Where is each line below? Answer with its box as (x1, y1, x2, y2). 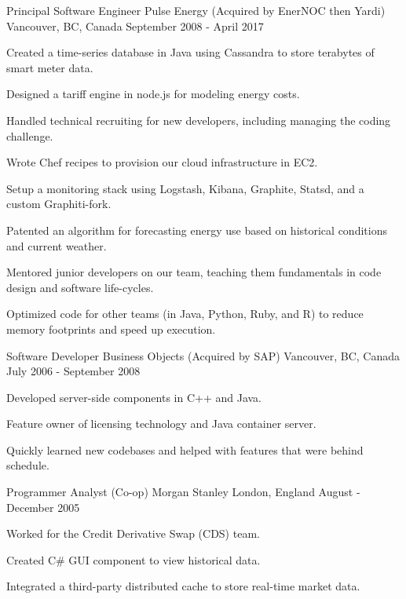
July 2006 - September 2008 (6, 363, 141, 379)
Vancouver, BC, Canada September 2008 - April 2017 (6, 17, 264, 34)
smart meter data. (6, 59, 93, 75)
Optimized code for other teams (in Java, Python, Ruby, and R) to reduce (6, 305, 364, 322)
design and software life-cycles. (6, 279, 154, 295)
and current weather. (6, 237, 107, 254)
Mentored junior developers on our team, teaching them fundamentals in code (6, 264, 382, 280)
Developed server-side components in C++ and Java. (6, 389, 262, 405)
